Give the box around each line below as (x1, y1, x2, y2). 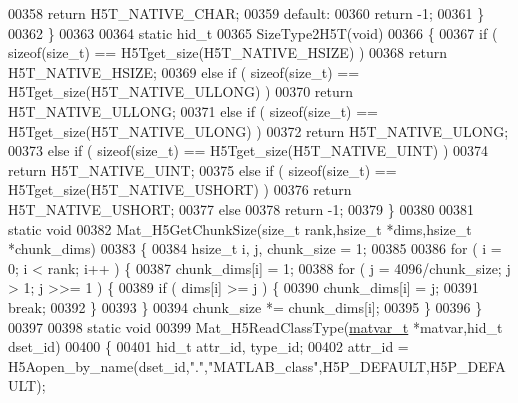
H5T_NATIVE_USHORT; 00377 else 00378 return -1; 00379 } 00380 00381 (8, 198, 475, 219)
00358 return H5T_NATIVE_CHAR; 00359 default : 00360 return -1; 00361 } (8, 3, 485, 23)
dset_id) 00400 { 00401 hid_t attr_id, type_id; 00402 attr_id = (8, 336, 409, 357)
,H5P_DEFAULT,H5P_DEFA (318, 355, 506, 376)
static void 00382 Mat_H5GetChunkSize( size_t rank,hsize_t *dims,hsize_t (8, 218, 472, 239)
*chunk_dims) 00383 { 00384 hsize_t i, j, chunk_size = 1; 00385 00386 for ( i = (8, 238, 502, 259)
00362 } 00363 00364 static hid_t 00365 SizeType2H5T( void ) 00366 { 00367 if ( (8, 22, 498, 43)
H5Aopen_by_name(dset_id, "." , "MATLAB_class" (8, 355, 319, 376)
